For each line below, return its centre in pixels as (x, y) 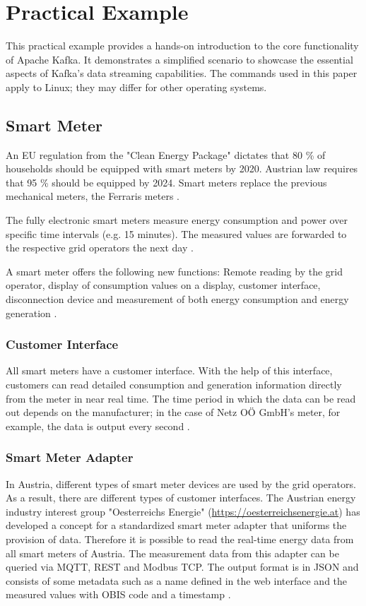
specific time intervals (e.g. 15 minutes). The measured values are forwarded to (176, 233)
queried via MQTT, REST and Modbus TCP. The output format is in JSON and (182, 567)
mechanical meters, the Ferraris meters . (93, 196)
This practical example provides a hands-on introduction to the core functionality (182, 46)
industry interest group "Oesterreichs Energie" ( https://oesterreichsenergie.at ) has (183, 511)
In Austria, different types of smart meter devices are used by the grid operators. (181, 483)
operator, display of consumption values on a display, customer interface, (163, 285)
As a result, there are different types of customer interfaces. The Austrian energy (181, 498)
